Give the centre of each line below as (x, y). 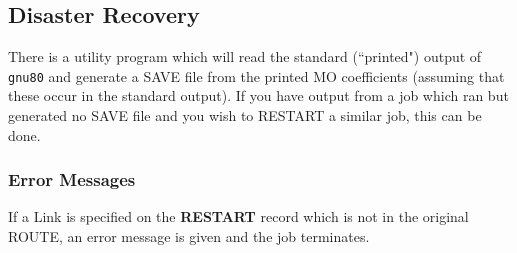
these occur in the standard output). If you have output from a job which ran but (258, 95)
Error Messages (72, 179)
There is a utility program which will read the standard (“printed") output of (245, 56)
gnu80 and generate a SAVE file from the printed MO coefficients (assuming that (256, 75)
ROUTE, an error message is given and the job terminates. (189, 236)
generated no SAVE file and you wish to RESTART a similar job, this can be (245, 115)
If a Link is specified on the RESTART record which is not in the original (238, 216)
